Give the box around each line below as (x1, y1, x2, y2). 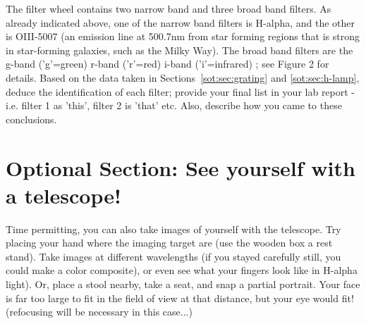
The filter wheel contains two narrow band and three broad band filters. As (6, 1, 331, 15)
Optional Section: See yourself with (6, 153, 355, 182)
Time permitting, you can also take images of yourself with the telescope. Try (6, 221, 341, 236)
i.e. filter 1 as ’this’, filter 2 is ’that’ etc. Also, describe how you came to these (6, 98, 342, 113)
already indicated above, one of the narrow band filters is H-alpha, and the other (6, 15, 355, 30)
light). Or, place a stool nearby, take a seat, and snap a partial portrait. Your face (6, 277, 360, 292)
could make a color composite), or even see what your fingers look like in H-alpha (6, 263, 358, 278)
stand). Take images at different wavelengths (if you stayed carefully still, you (6, 249, 341, 263)
